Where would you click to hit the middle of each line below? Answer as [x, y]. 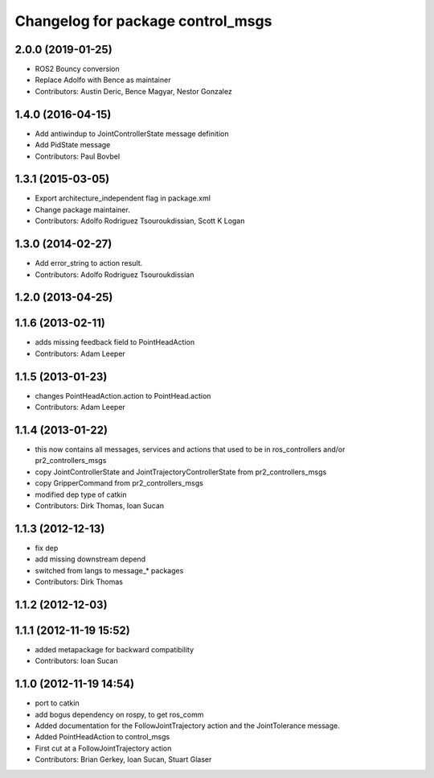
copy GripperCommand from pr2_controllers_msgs [119, 483]
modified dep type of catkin [81, 495]
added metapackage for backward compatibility [115, 649]
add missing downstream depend [90, 559]
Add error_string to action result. [89, 263]
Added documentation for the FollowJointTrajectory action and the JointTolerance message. [188, 726]
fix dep [47, 548]
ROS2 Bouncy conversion [77, 69]
